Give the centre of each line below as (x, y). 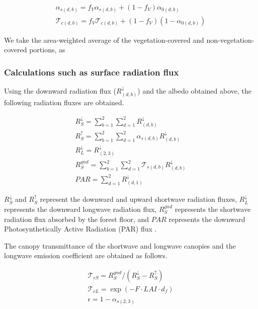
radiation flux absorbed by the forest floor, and (77, 219)
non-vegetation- (230, 40)
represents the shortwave (213, 209)
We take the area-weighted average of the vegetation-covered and (104, 40)
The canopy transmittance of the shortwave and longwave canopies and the (120, 245)
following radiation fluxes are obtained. (64, 102)
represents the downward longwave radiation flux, (80, 209)
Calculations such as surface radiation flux (92, 72)
